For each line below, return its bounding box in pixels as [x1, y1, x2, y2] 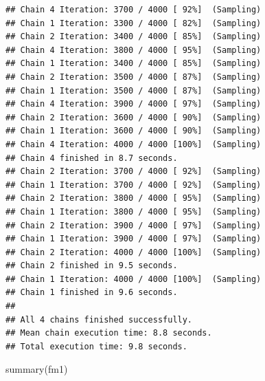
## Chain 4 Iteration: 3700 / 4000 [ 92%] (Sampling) [5, 5, 262, 14]
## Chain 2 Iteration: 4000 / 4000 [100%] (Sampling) [5, 247, 262, 257]
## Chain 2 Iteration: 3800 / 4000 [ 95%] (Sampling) [5, 193, 262, 204]
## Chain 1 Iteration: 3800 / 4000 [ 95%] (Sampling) [5, 206, 262, 217]
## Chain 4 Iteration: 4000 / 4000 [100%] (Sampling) [5, 139, 262, 149]
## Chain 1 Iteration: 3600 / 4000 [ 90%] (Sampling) [5, 126, 262, 136]
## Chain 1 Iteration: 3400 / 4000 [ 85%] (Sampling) [5, 58, 262, 69]
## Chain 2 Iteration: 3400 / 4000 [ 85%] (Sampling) [5, 32, 262, 42]
